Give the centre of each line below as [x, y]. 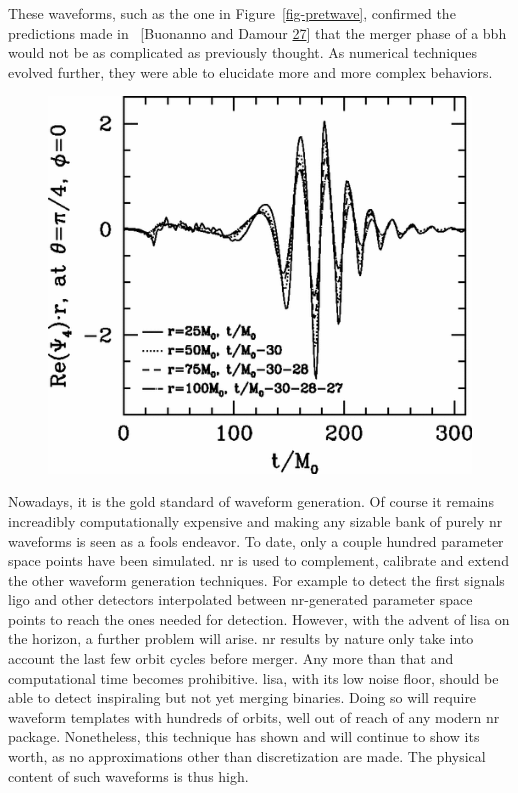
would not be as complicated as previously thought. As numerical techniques [243, 52]
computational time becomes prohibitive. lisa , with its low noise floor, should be [253, 677]
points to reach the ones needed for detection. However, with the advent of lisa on [259, 618]
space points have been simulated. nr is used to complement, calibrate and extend [258, 560]
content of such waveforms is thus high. [128, 775]
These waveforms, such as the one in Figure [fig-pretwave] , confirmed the [232, 13]
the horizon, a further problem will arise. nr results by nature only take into [241, 638]
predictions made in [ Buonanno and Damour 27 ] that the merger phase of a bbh [257, 32]
